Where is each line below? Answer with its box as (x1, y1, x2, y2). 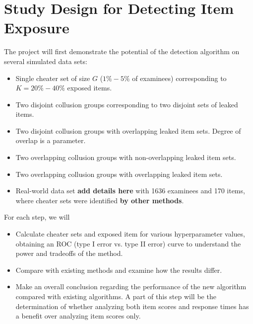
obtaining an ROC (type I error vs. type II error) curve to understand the (15, 238, 241, 248)
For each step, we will (4, 212, 70, 222)
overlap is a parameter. (15, 135, 86, 146)
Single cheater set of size (15, 73, 90, 83)
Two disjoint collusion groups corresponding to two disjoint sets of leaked (15, 99, 238, 109)
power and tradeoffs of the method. (15, 248, 123, 258)
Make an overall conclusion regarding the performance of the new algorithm (15, 281, 247, 292)
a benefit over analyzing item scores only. (15, 311, 141, 321)
